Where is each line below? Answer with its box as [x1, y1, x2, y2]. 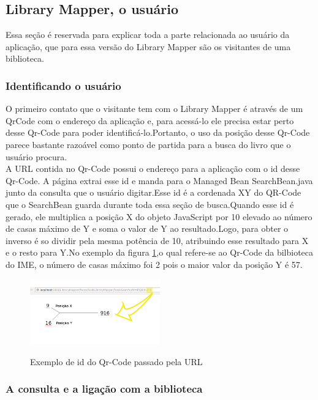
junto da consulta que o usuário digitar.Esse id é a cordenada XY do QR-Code [6, 186, 301, 199]
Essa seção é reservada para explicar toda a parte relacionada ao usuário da [6, 28, 290, 41]
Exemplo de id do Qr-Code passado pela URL [30, 355, 203, 368]
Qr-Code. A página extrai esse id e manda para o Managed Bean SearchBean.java [6, 174, 313, 187]
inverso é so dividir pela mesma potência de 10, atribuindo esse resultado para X [6, 234, 309, 246]
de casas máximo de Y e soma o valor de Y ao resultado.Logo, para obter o [6, 222, 289, 235]
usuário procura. [6, 150, 67, 163]
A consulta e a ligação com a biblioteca [6, 381, 203, 396]
